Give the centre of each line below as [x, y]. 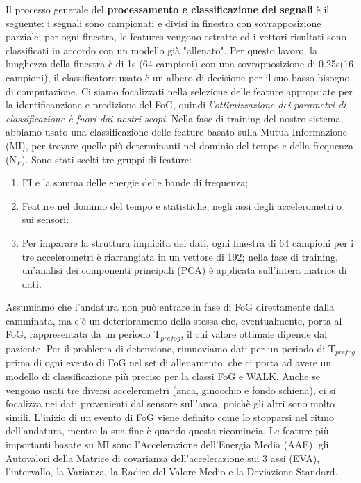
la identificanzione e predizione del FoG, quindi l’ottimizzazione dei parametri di [176, 105]
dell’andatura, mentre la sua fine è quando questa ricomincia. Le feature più [167, 431]
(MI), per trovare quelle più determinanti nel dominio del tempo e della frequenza [180, 145]
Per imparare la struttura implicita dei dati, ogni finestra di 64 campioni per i [188, 242]
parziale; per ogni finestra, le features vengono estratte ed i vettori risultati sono [176, 36]
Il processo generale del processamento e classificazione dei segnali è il [168, 9]
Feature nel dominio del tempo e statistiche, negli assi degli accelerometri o [182, 205]
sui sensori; [45, 219]
